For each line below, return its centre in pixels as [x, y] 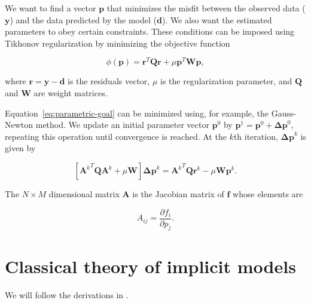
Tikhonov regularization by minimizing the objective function [118, 43]
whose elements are [268, 194]
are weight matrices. [71, 93]
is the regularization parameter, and [226, 81]
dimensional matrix [84, 194]
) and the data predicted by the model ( [83, 19]
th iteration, [256, 136]
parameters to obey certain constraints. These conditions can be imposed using [150, 31]
